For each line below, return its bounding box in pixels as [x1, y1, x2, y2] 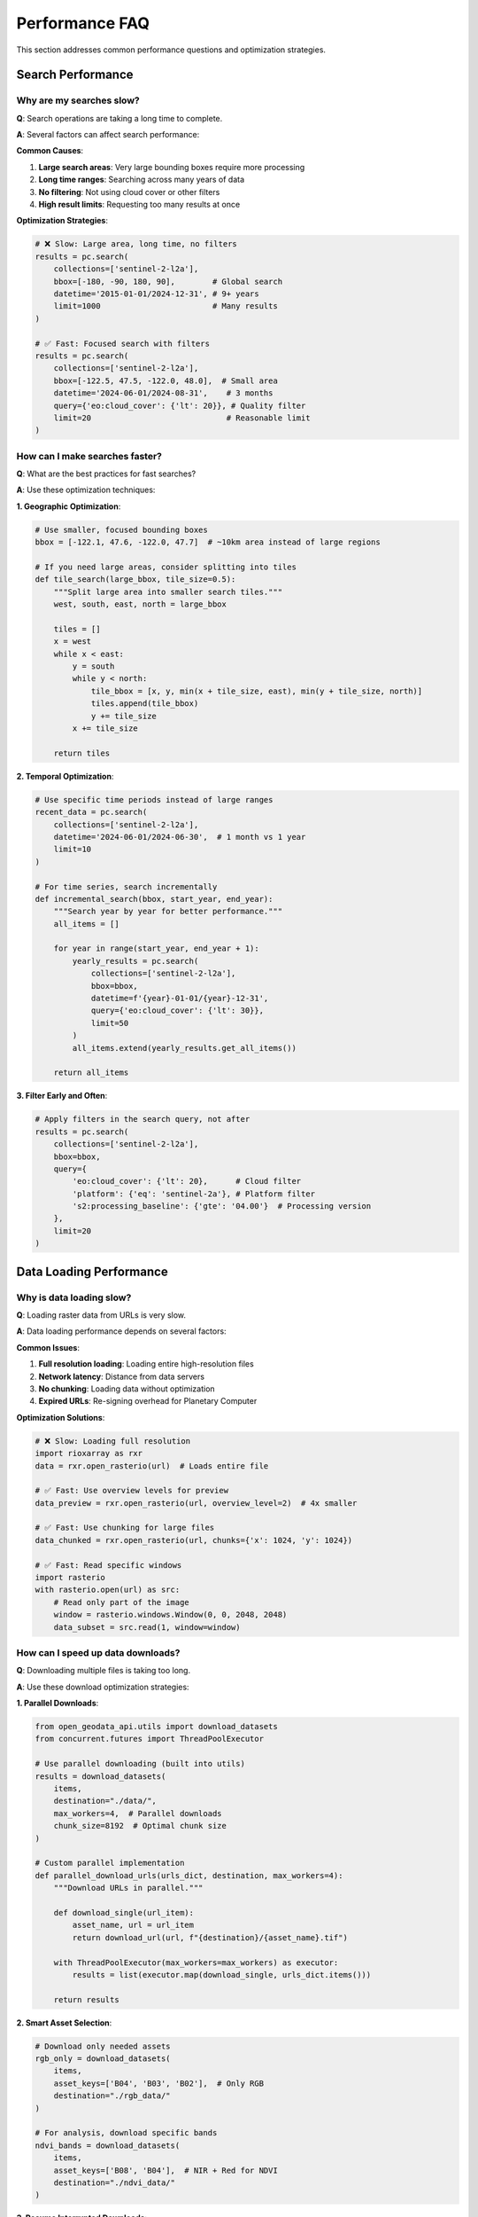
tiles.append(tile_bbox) [90, 699, 199, 709]
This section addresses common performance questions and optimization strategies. [16, 44, 327, 55]
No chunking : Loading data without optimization [38, 1383, 216, 1394]
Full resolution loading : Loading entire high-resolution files [38, 1359, 254, 1369]
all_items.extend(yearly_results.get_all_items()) [72, 1043, 297, 1053]
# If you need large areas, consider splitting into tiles [35, 561, 297, 572]
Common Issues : [16, 1342, 80, 1352]
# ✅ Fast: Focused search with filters [35, 338, 210, 349]
